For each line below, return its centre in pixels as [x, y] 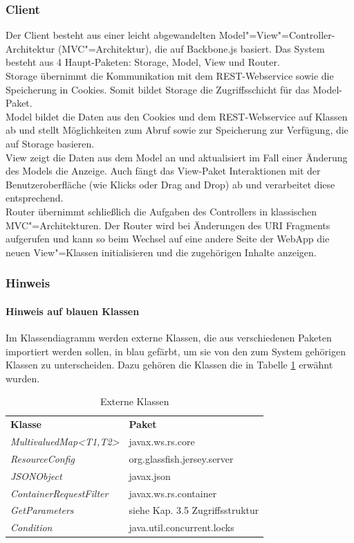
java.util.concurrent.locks [181, 527]
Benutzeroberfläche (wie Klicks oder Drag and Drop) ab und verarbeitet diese [170, 184]
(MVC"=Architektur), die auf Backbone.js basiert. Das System [191, 48]
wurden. [23, 378]
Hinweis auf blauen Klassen [73, 311]
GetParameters [42, 510]
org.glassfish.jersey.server [181, 458]
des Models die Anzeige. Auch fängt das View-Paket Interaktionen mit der [163, 171]
